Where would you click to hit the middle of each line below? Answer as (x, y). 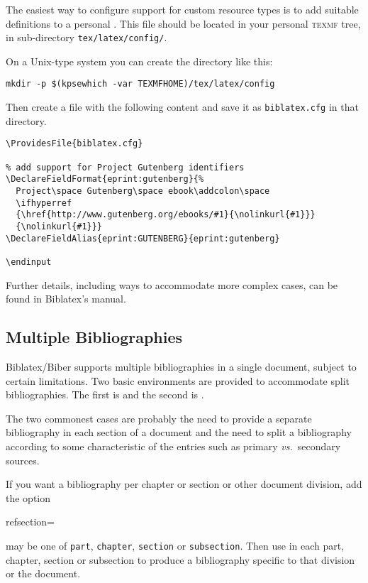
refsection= (30, 522)
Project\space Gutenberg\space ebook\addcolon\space (143, 191)
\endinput (29, 262)
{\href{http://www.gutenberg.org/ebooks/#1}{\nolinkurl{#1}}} (166, 215)
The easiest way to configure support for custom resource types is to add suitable (182, 9)
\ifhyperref (44, 203)
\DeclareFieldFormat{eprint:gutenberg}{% (105, 179)
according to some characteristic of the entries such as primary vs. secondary (173, 446)
